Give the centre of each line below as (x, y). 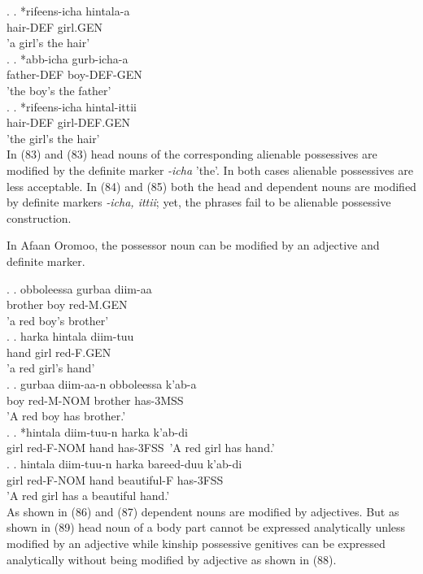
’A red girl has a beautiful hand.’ (88, 496)
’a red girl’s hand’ (51, 368)
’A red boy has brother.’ (66, 416)
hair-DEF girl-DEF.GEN (69, 122)
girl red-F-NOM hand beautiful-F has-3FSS (115, 479)
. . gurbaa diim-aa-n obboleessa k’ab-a (102, 384)
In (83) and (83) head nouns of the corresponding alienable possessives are (192, 154)
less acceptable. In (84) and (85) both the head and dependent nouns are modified (211, 186)
